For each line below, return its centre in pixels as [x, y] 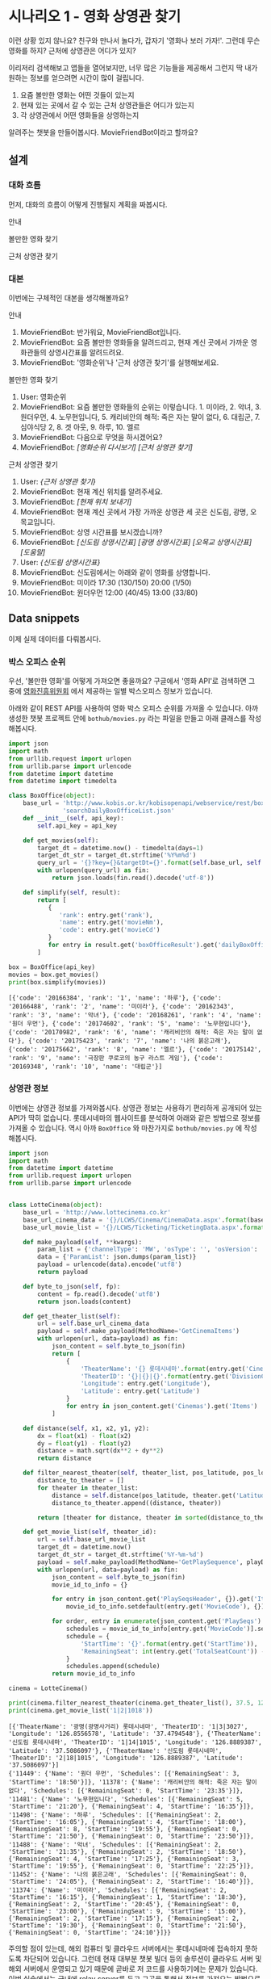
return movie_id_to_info [93, 1674]
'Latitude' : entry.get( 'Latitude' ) [140, 1391]
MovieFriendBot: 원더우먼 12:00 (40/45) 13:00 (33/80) [109, 592]
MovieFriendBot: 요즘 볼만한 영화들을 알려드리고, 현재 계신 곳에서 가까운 [134, 342]
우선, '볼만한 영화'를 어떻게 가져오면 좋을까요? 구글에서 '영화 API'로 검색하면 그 [132, 681]
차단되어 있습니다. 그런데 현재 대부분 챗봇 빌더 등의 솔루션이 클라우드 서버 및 [142, 1958]
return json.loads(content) [84, 1302]
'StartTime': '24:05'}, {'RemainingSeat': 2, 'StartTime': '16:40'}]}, [131, 1881]
